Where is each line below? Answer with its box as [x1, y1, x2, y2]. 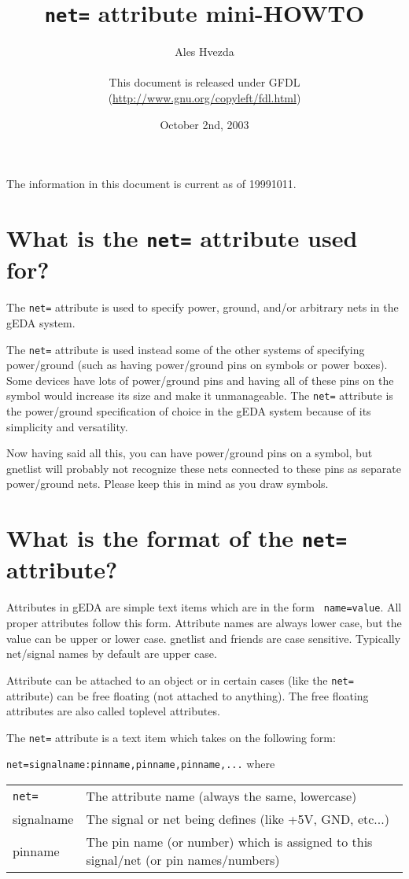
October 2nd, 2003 [160, 116, 249, 132]
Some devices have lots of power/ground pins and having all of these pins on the [6, 371, 394, 388]
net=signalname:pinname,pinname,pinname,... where [6, 755, 275, 772]
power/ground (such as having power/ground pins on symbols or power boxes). [6, 356, 388, 373]
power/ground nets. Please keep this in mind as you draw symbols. [6, 475, 329, 492]
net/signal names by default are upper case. [6, 645, 217, 662]
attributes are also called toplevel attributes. [6, 703, 220, 719]
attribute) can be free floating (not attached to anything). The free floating [6, 687, 369, 704]
